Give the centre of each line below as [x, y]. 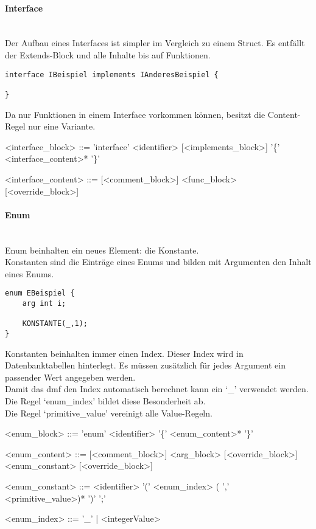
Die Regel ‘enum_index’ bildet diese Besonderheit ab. [105, 400]
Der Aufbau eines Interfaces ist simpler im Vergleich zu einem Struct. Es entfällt [155, 43]
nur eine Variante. [62, 126]
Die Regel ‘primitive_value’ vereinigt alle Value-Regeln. [109, 413]
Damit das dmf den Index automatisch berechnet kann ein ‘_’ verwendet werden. [157, 389]
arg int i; [44, 303]
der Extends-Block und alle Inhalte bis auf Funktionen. [108, 54]
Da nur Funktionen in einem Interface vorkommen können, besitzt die [135, 114]
